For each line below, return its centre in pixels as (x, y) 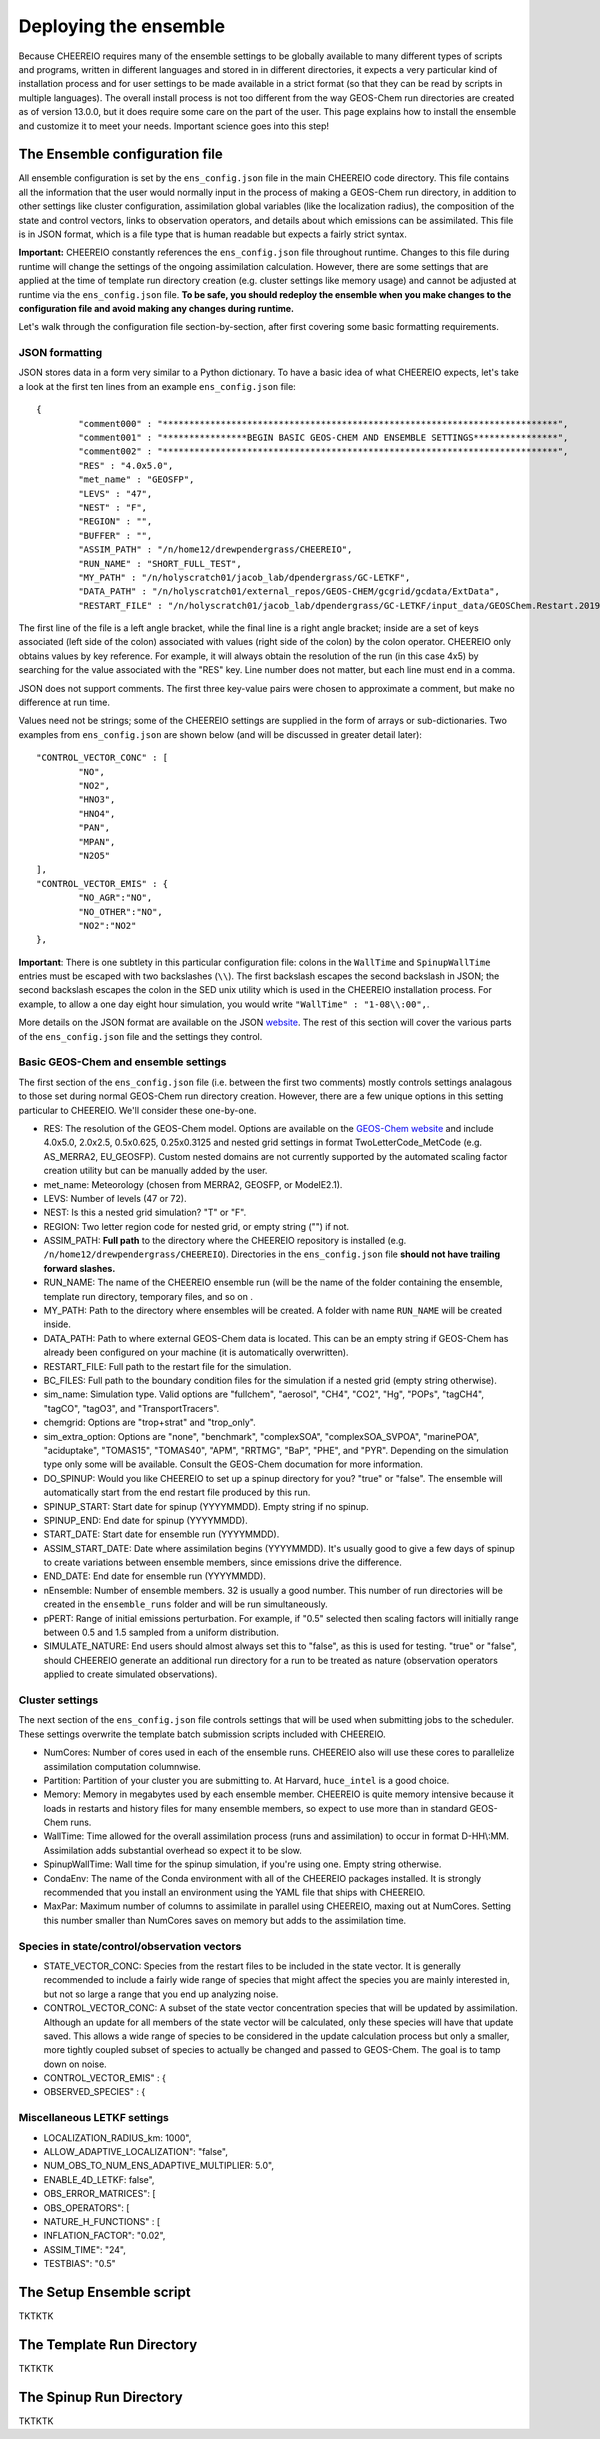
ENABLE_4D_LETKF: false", (99, 2179)
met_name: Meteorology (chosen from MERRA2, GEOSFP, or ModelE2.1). (193, 1184)
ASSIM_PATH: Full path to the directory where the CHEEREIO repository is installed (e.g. (225, 1241)
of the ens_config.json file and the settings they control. (140, 1036)
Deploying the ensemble (122, 26)
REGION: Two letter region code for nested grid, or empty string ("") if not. (196, 1226)
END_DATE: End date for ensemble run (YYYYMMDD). (155, 1576)
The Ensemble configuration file (121, 154)
